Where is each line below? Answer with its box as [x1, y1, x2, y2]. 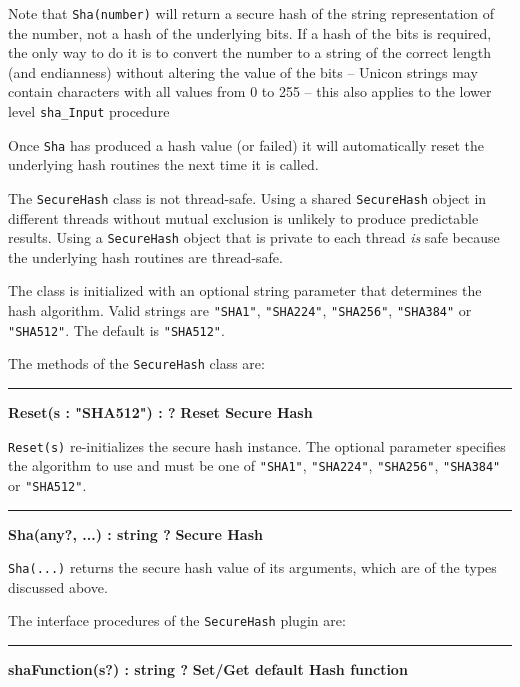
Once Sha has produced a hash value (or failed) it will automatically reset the [8, 134, 485, 155]
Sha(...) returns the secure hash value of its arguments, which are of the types [8, 557, 497, 578]
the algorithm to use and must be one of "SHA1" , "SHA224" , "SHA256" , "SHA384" [8, 455, 501, 476]
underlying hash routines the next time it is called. [8, 154, 319, 175]
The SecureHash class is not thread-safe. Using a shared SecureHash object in [8, 187, 487, 208]
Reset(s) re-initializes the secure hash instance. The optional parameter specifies [8, 435, 506, 456]
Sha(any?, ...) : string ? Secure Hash [8, 523, 263, 544]
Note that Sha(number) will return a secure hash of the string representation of [8, 3, 495, 23]
